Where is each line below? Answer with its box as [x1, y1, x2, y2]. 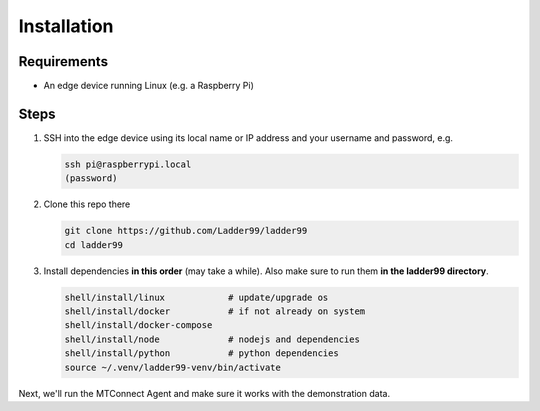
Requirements [18, 53, 109, 70]
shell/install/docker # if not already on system [64, 306, 366, 317]
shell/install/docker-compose [64, 320, 213, 331]
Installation [18, 15, 114, 37]
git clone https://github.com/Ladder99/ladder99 [64, 225, 308, 237]
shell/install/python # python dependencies [64, 348, 339, 359]
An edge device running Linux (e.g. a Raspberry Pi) [43, 80, 255, 92]
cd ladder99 [64, 239, 124, 250]
